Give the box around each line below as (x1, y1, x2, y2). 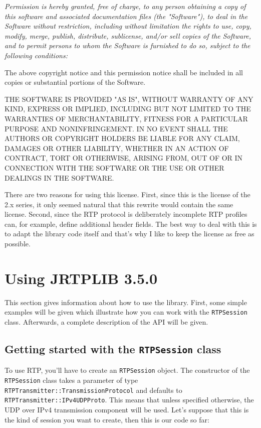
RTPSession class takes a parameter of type (5, 375, 138, 385)
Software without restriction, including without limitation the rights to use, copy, (5, 21, 251, 31)
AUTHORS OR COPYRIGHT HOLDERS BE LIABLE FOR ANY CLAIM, (5, 133, 240, 144)
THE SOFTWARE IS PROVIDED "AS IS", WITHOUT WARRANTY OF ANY (5, 93, 253, 104)
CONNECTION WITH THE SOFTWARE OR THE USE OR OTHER (5, 162, 224, 173)
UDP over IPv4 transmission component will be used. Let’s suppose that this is (5, 404, 249, 415)
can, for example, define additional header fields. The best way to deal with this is (5, 218, 257, 229)
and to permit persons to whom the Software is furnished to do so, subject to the (5, 40, 250, 51)
